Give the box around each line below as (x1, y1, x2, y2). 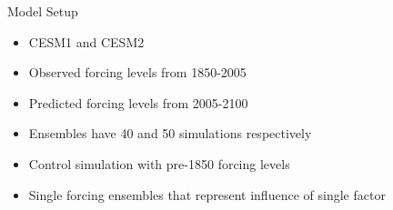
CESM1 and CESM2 (28, 32, 145, 51)
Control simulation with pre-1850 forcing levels (28, 154, 290, 173)
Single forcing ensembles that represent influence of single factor (28, 185, 386, 204)
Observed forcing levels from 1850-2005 (28, 63, 247, 82)
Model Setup (7, 2, 78, 20)
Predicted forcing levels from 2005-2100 (28, 93, 248, 112)
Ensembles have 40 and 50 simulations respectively (28, 124, 312, 143)
